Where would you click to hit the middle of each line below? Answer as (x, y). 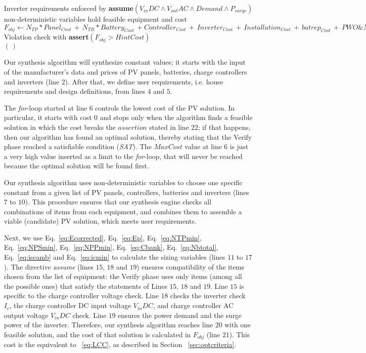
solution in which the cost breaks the (60, 127)
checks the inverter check (208, 295)
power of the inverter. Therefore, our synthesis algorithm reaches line (109, 325)
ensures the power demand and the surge (180, 315)
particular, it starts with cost (48, 117)
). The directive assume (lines (49, 266)
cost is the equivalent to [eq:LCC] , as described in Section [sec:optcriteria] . (120, 344)
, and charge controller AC (193, 305)
